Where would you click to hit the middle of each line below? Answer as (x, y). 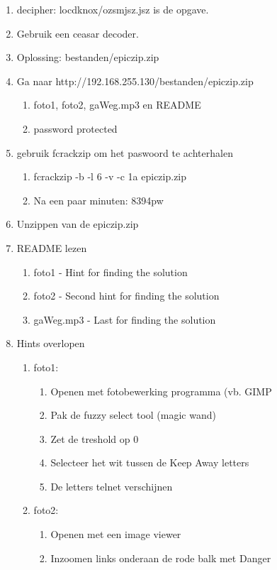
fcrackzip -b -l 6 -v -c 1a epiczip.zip (110, 176)
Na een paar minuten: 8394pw (98, 200)
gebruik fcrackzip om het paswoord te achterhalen (125, 152)
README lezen (52, 247)
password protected (75, 128)
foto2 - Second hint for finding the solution (126, 296)
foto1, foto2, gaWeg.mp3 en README (117, 105)
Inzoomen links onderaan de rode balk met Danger (161, 558)
